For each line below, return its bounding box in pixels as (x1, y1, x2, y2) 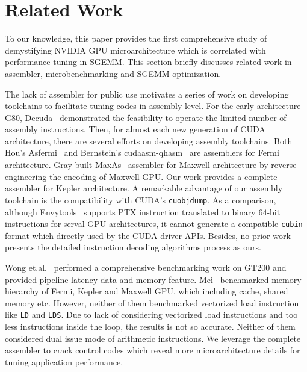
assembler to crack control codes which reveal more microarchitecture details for (5, 344, 300, 356)
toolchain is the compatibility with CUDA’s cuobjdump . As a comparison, (5, 193, 276, 206)
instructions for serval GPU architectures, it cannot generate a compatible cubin (5, 217, 303, 230)
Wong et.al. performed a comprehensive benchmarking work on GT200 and (5, 261, 287, 273)
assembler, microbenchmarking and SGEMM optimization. (5, 67, 222, 79)
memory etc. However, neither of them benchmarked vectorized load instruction (5, 296, 299, 309)
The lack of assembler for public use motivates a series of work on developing (5, 87, 289, 100)
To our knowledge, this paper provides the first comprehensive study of (5, 32, 267, 45)
